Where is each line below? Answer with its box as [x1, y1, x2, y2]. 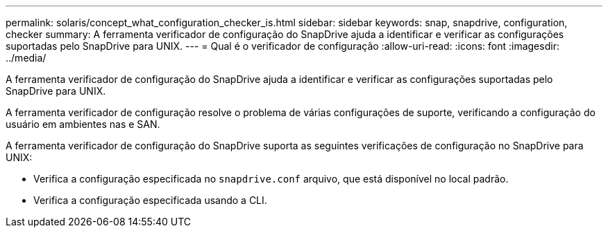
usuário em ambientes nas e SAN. [6, 118, 160, 130]
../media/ [6, 52, 47, 64]
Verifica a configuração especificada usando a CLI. [33, 194, 267, 206]
